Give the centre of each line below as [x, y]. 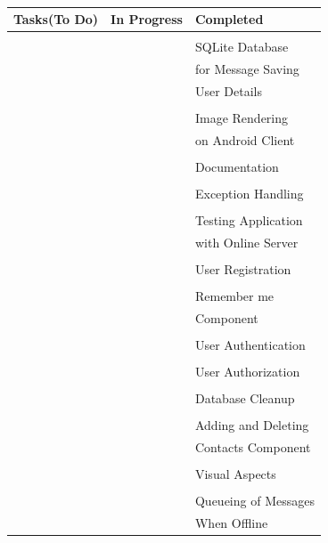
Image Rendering [242, 117]
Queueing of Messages [254, 501]
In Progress [147, 19]
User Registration [243, 269]
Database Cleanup [245, 398]
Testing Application [249, 220]
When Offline [231, 523]
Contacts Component [253, 447]
